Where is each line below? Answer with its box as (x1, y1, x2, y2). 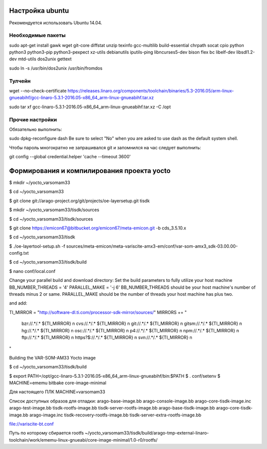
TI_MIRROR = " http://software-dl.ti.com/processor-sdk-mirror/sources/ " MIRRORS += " (9, 309, 187, 315)
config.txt (9, 250, 29, 256)
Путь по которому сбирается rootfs (9, 430, 84, 436)
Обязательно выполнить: (9, 126, 62, 132)
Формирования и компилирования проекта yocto (9, 166, 171, 175)
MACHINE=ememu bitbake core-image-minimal (9, 380, 106, 386)
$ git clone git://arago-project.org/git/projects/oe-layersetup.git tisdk (9, 198, 150, 204)
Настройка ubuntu (9, 6, 69, 15)
